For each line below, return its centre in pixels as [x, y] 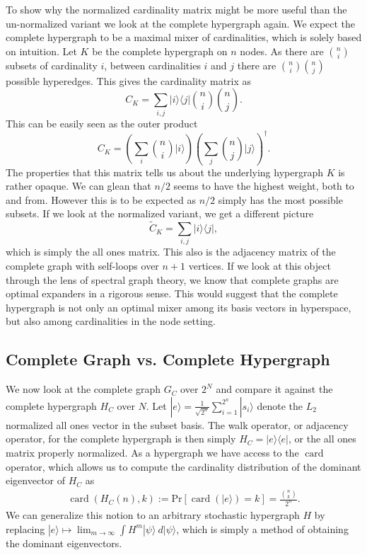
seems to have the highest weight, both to [264, 186]
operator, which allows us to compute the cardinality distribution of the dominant [183, 466]
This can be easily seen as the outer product [102, 123]
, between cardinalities [152, 65]
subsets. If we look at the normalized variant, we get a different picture [160, 213]
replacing [25, 528]
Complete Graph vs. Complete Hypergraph [168, 359]
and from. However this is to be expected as [101, 199]
